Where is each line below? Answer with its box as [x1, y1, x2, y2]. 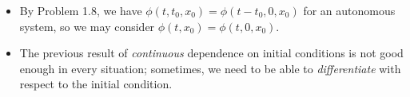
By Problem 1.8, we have [19, 2, 142, 18]
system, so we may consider [19, 17, 155, 34]
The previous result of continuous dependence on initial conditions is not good [19, 45, 404, 61]
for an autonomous [303, 2, 396, 18]
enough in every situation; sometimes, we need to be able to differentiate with [19, 60, 401, 76]
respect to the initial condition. [19, 76, 173, 92]
